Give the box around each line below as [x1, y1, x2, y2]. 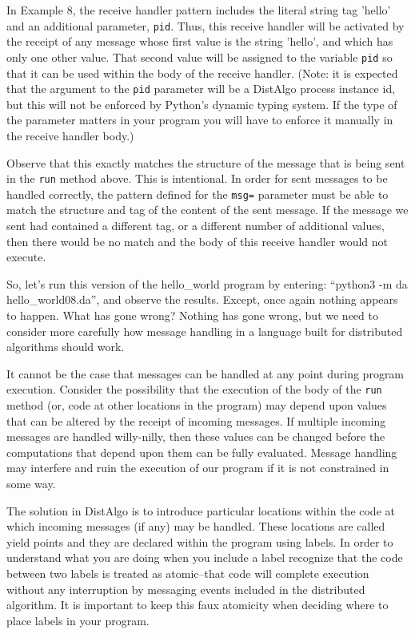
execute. [6, 248, 46, 265]
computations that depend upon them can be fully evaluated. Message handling [6, 443, 397, 460]
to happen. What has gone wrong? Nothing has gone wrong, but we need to [6, 307, 378, 323]
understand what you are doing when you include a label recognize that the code [6, 549, 403, 566]
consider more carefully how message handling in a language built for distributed [6, 322, 403, 339]
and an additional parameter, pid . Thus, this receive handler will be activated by [6, 17, 405, 34]
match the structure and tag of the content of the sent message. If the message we [6, 201, 409, 218]
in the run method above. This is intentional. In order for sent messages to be [6, 170, 388, 187]
